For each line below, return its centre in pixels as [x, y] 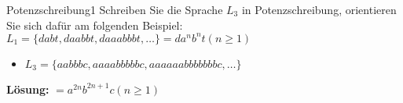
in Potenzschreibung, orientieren [319, 9]
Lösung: [28, 89]
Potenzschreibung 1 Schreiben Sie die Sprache [115, 9]
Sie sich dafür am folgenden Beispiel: [95, 25]
